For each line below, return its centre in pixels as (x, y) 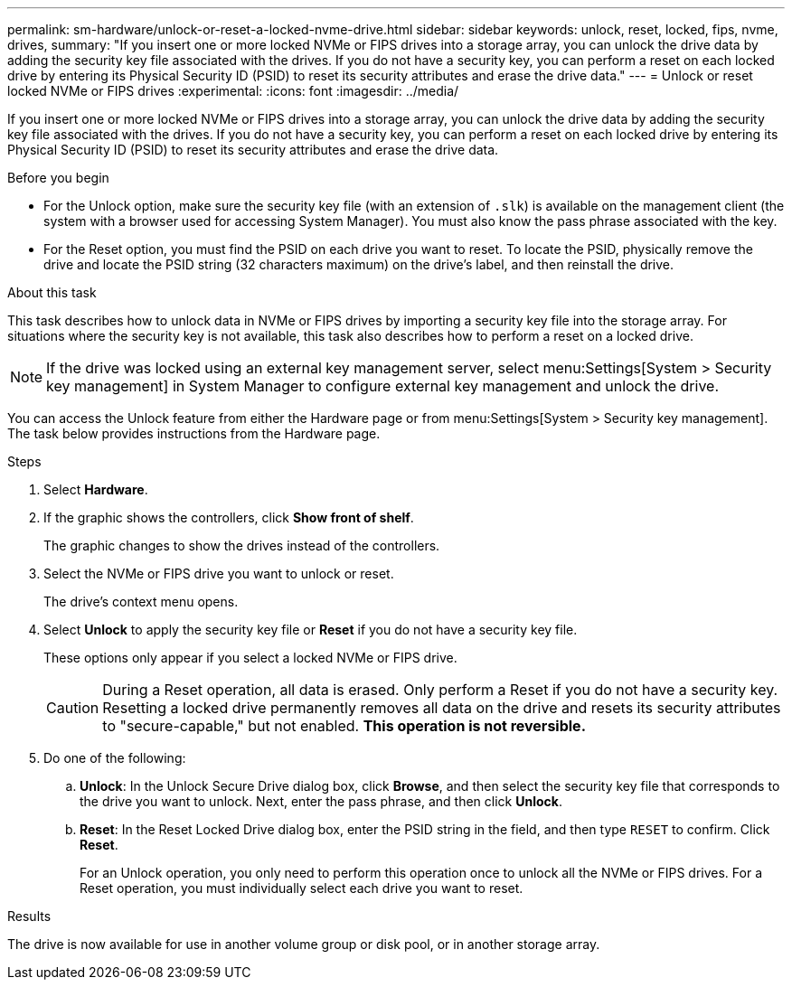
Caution (73, 708)
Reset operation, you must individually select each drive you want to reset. (302, 888)
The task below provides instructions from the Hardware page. (194, 433)
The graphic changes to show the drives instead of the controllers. (242, 545)
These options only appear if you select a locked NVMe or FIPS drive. (250, 658)
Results (29, 916)
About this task (52, 292)
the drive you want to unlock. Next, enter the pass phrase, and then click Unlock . (321, 801)
